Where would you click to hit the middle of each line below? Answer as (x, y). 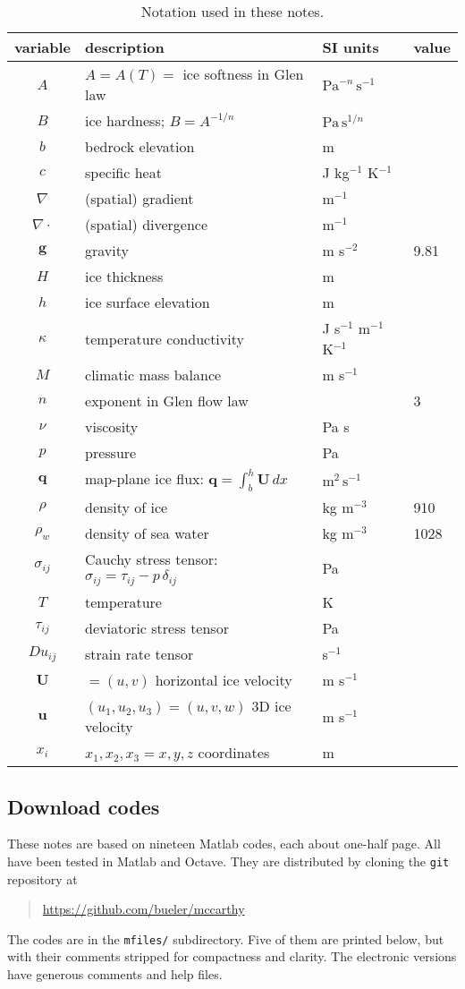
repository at (42, 878)
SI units (351, 47)
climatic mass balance (153, 375)
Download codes (84, 806)
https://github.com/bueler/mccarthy (144, 909)
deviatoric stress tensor (157, 628)
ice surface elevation (148, 302)
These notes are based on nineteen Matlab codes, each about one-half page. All (224, 844)
